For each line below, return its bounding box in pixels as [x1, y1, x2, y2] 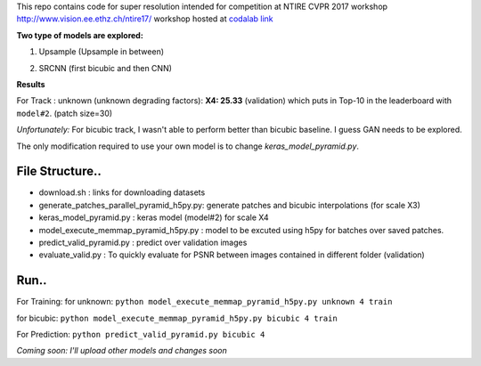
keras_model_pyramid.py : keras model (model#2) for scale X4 [38, 212, 269, 223]
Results [16, 78, 45, 89]
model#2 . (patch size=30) [16, 108, 113, 118]
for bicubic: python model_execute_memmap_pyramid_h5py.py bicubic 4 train [16, 313, 338, 323]
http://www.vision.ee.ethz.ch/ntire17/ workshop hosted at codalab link [16, 13, 273, 24]
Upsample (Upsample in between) [38, 46, 165, 57]
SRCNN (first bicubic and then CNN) [38, 62, 173, 73]
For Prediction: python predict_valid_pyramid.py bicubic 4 [16, 329, 265, 340]
